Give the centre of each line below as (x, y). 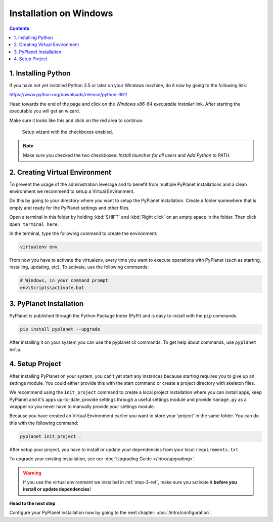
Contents (19, 28)
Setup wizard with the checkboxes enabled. (67, 132)
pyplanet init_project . (51, 436)
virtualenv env (39, 247)
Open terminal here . (34, 224)
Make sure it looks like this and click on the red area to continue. (76, 120)
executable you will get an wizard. (45, 111)
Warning (32, 473)
